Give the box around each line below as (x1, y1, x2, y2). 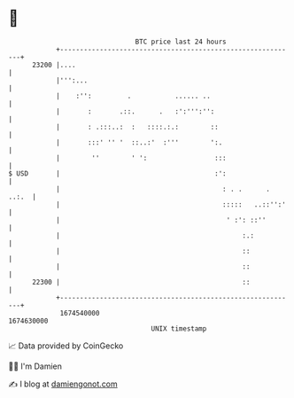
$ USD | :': (8, 168, 227, 178)
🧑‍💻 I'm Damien (8, 361, 63, 371)
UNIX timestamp (151, 324, 207, 333)
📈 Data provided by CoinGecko (8, 340, 124, 351)
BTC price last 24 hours (135, 37, 227, 46)
